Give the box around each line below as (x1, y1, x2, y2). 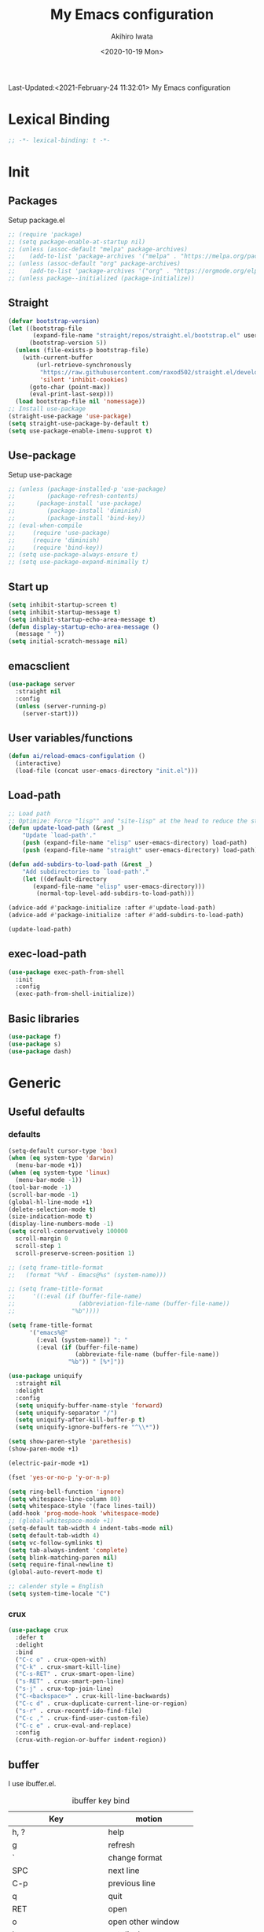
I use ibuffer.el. (8, 1778, 57, 1788)
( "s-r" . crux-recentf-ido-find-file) (15, 1707, 143, 1715)
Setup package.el (8, 215, 65, 225)
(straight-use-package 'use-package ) (8, 412, 132, 421)
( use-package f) (8, 1033, 61, 1041)
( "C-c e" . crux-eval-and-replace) (15, 1722, 132, 1730)
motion (135, 1813, 163, 1824)
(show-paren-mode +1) (8, 1445, 79, 1453)
